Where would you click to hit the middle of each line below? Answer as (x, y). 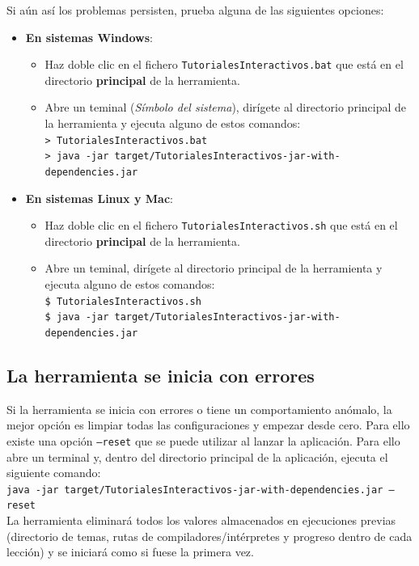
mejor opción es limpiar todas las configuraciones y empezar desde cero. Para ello (208, 425)
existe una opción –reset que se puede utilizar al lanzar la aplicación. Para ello (203, 440)
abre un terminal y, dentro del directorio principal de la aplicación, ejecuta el (197, 456)
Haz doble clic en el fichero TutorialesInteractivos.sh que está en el (221, 225)
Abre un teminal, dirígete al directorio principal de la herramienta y (214, 268)
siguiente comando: (54, 473)
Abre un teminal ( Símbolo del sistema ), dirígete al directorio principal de (226, 107)
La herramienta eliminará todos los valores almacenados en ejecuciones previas (201, 520)
